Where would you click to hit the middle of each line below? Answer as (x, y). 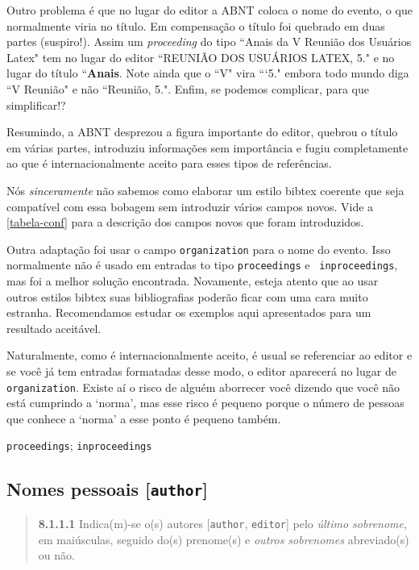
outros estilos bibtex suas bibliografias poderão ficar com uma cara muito (187, 296)
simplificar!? (36, 104)
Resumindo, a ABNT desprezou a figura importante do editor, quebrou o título (202, 132)
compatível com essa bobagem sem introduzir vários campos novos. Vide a (190, 206)
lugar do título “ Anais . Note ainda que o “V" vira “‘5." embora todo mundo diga (208, 73)
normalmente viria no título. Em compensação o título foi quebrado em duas (196, 25)
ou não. (56, 555)
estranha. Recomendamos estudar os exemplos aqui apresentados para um (189, 312)
